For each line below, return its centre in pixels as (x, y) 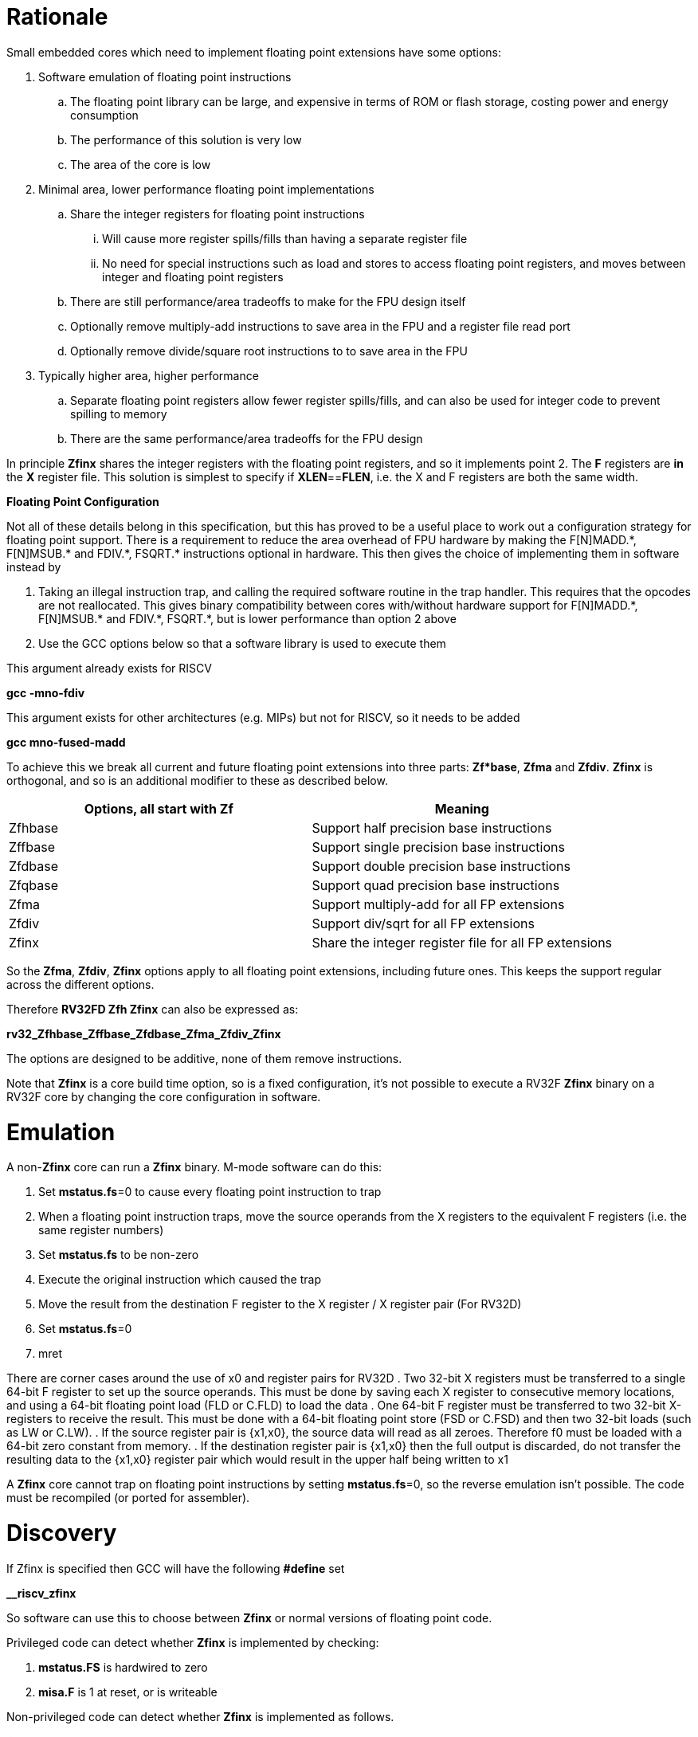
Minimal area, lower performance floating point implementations (206, 189)
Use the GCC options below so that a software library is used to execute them (242, 643)
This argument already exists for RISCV (109, 668)
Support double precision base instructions (441, 866)
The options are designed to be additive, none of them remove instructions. (204, 1058)
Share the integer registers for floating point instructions (218, 214)
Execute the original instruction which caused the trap (180, 1280)
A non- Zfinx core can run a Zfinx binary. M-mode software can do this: (194, 1167)
